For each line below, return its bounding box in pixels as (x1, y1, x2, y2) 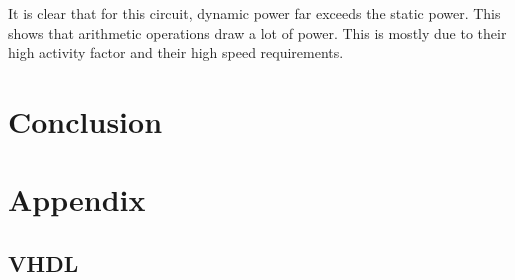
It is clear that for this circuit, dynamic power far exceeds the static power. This (8, 3, 501, 23)
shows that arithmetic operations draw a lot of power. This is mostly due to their (8, 22, 507, 43)
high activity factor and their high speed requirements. (8, 42, 344, 63)
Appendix (8, 179, 146, 220)
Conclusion (8, 100, 163, 141)
